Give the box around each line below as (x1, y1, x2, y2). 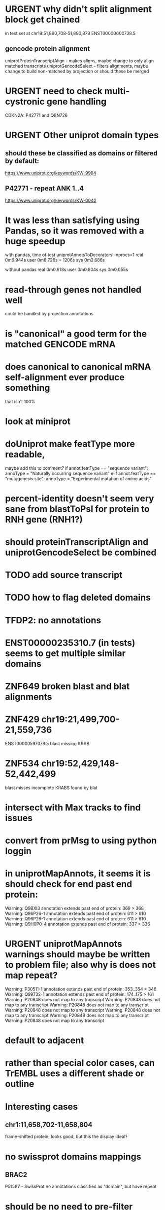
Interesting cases (5, 1101, 78, 1112)
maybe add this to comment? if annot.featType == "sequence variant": (5, 465, 149, 471)
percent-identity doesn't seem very (5, 492, 154, 504)
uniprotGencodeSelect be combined (5, 547, 157, 558)
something (5, 382, 50, 393)
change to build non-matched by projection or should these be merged (5, 68, 149, 74)
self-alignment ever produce (5, 372, 125, 383)
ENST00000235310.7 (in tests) (5, 637, 135, 648)
